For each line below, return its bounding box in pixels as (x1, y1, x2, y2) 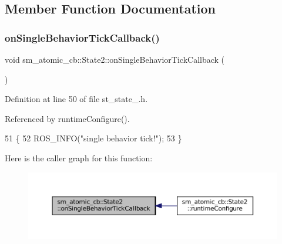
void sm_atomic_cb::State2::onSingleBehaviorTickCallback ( (5, 53, 225, 65)
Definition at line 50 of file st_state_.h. (5, 93, 148, 105)
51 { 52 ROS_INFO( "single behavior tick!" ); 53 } (5, 132, 182, 144)
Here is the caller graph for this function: (5, 151, 153, 164)
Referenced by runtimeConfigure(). (5, 112, 130, 124)
